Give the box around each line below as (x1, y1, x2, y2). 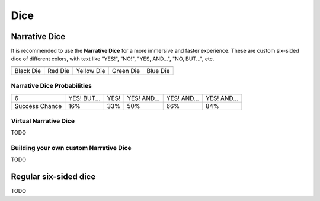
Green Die (111, 66, 140, 75)
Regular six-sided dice (11, 172, 96, 182)
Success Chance (14, 101, 62, 110)
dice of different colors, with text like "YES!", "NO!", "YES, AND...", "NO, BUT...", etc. (11, 55, 215, 62)
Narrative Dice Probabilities (11, 82, 92, 90)
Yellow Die (76, 66, 105, 75)
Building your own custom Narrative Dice (11, 144, 132, 152)
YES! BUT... (68, 94, 101, 102)
